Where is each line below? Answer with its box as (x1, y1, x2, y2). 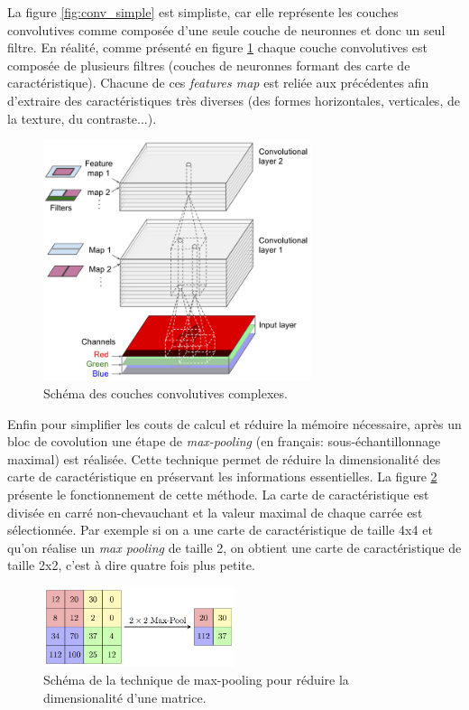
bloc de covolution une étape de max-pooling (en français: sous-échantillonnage (7, 432, 441, 451)
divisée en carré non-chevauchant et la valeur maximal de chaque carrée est (7, 502, 423, 521)
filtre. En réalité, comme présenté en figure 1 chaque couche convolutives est (7, 38, 428, 57)
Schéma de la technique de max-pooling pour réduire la (43, 669, 349, 688)
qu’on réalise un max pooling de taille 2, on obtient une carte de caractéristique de (7, 537, 462, 556)
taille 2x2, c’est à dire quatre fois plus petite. (7, 556, 255, 575)
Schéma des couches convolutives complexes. (43, 383, 288, 402)
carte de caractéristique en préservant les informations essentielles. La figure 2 (7, 467, 437, 486)
